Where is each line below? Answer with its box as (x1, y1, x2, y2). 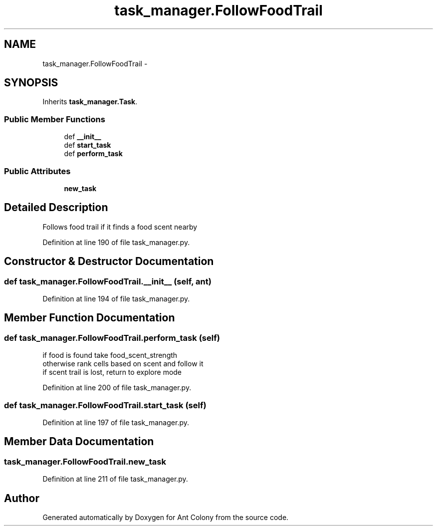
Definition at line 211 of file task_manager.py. (42, 475, 188, 484)
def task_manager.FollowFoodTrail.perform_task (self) (4, 332, 220, 343)
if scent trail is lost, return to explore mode (42, 368, 182, 377)
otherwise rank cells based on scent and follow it (42, 359, 204, 368)
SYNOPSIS (4, 76, 58, 89)
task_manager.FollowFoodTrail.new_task (4, 456, 166, 467)
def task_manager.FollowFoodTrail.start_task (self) (4, 400, 207, 410)
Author (4, 492, 39, 505)
